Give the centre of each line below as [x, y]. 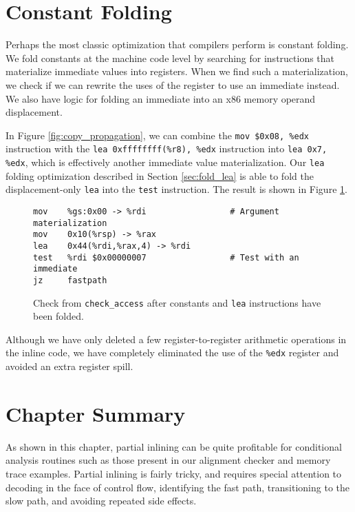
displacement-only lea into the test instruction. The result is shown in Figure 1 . [176, 189]
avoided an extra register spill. [69, 366]
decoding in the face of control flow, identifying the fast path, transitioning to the [178, 487]
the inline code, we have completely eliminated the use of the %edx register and [172, 352]
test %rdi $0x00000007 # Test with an [166, 257]
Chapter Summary [96, 413]
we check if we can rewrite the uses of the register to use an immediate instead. [173, 84]
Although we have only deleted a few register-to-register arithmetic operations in [176, 339]
